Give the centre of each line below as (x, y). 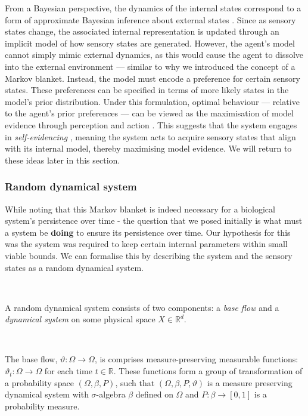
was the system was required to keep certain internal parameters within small (146, 244)
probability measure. (42, 406)
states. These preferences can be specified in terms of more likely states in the (147, 90)
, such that (135, 382)
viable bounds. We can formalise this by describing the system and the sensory (149, 255)
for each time (69, 371)
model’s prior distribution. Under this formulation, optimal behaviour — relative (152, 101)
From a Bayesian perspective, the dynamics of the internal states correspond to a (153, 8)
